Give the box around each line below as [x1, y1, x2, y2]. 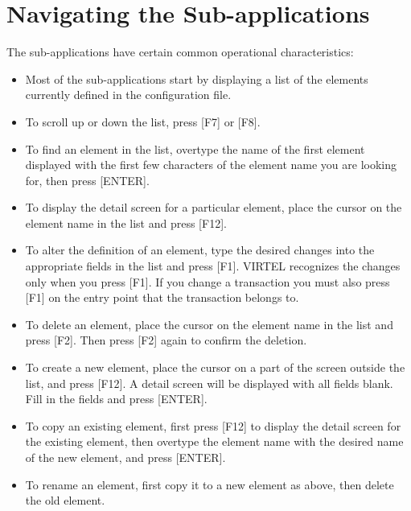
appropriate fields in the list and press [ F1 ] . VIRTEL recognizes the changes [25, 258, 401, 274]
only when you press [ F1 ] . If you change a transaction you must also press [25, 273, 390, 290]
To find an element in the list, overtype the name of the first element [25, 140, 365, 157]
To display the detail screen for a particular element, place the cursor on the [25, 199, 402, 216]
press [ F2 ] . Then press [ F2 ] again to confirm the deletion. [25, 332, 307, 348]
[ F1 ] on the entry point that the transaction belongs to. [25, 289, 299, 306]
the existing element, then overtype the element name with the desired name [25, 433, 404, 450]
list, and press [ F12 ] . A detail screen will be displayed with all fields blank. [25, 374, 393, 391]
